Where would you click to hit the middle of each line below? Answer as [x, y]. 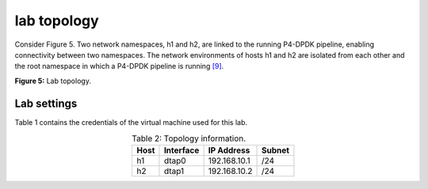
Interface [182, 150]
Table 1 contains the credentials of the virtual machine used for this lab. [131, 122]
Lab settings [46, 103]
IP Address [229, 150]
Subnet [275, 150]
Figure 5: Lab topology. [53, 81]
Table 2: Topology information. [189, 138]
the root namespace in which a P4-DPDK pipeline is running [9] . [119, 66]
